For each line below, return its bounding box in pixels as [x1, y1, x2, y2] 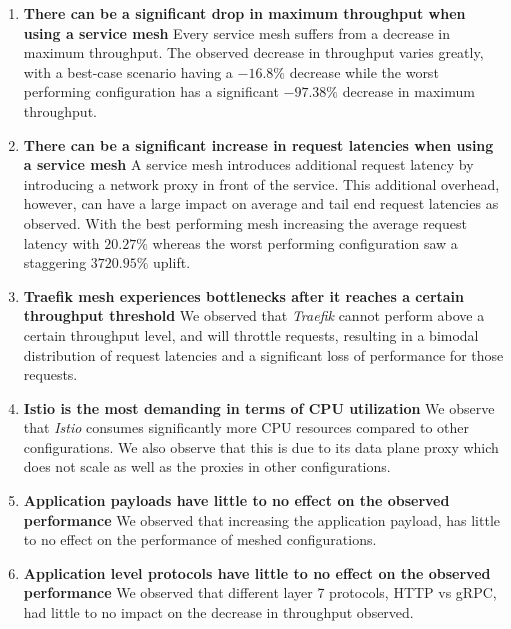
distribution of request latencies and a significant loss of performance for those [23, 344, 504, 365]
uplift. [153, 252, 191, 273]
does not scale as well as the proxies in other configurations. [23, 456, 391, 477]
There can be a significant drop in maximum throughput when [23, 3, 466, 23]
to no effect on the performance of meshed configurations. [23, 529, 377, 550]
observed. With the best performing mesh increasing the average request [23, 212, 467, 233]
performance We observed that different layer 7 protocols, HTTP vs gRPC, [23, 582, 497, 603]
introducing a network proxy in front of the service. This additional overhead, [23, 173, 500, 194]
